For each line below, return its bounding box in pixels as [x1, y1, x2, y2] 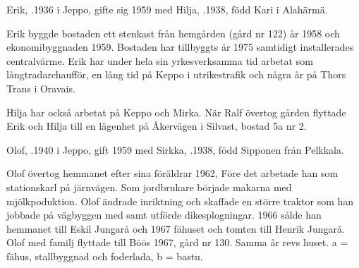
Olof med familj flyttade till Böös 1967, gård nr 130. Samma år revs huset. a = [6, 235, 348, 250]
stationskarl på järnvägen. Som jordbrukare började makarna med [6, 179, 292, 194]
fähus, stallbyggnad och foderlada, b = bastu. [6, 248, 203, 263]
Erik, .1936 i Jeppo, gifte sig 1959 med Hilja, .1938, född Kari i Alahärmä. [6, 2, 328, 16]
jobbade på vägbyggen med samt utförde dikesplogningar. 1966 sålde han [6, 207, 322, 222]
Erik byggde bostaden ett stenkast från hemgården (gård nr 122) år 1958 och [6, 25, 340, 40]
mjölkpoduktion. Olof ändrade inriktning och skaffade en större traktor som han [6, 193, 354, 208]
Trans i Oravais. [6, 80, 75, 95]
